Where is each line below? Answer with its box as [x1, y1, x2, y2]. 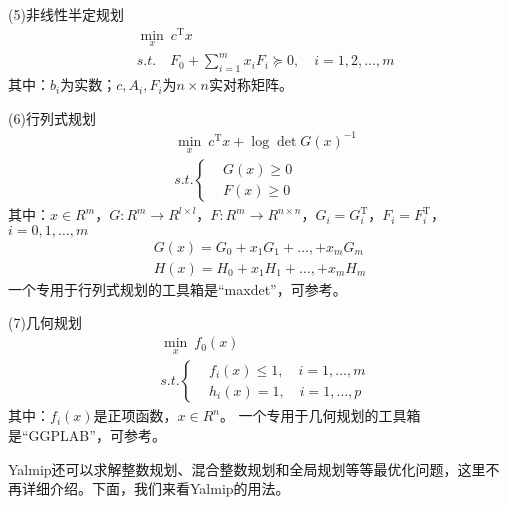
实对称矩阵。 [208, 74, 293, 95]
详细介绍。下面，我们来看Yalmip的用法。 [21, 478, 290, 499]
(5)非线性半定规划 [8, 4, 124, 24]
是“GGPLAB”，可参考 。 [8, 424, 166, 445]
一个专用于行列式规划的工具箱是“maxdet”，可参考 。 [8, 278, 347, 299]
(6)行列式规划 [8, 107, 96, 128]
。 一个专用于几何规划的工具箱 [219, 405, 421, 426]
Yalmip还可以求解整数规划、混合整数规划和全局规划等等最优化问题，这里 [8, 458, 486, 479]
